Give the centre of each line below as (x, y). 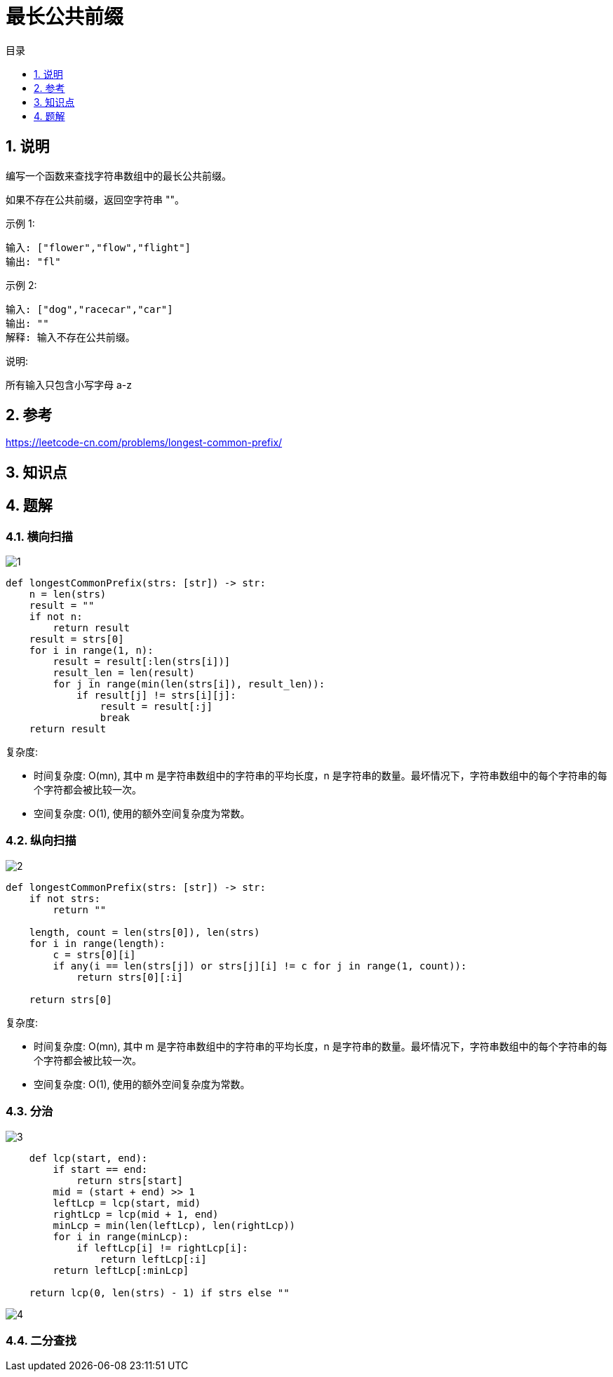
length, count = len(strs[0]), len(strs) (144, 932)
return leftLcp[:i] (153, 1259)
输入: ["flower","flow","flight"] (99, 247)
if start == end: (100, 1169)
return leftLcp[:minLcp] (121, 1270)
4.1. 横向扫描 (39, 536)
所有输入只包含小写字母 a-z (69, 384)
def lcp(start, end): (88, 1158)
